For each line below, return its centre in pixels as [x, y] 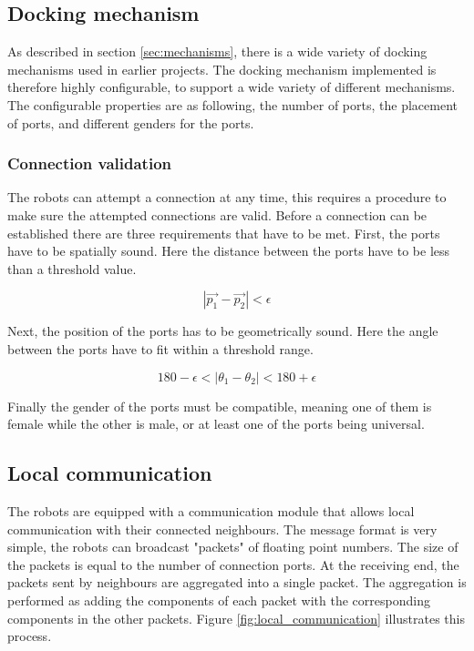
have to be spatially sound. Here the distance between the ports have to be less [229, 251]
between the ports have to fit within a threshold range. [160, 348]
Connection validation [90, 163]
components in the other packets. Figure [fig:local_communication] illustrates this [237, 618]
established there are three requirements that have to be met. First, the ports [224, 233]
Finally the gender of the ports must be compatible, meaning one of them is [220, 406]
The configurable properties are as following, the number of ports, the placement [232, 104]
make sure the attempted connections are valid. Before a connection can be [217, 214]
